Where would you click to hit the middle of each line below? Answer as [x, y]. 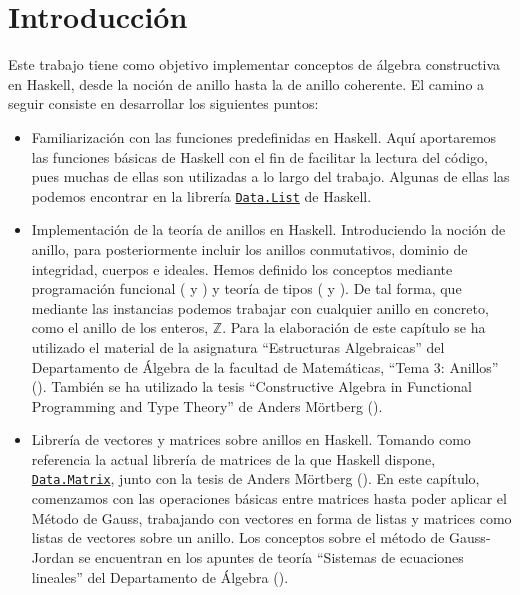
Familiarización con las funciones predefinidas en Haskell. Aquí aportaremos [264, 136]
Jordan [53, 556]
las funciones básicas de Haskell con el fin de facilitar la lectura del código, [260, 156]
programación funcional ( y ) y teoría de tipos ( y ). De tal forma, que [246, 288]
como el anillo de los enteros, [120, 327]
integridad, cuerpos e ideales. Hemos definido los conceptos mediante [242, 268]
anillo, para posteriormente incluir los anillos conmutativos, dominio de [249, 248]
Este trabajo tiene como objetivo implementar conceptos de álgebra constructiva [254, 64]
